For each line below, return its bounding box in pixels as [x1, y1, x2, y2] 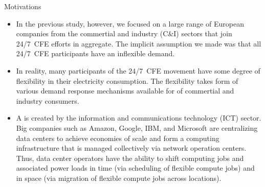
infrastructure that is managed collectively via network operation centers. [16, 143, 247, 153]
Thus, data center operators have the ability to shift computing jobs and [16, 152, 244, 163]
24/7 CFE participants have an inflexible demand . [16, 48, 175, 59]
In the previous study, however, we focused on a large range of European [16, 18, 244, 29]
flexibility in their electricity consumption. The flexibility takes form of [16, 75, 238, 86]
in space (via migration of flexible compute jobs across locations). [16, 172, 222, 183]
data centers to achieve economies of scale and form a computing [16, 132, 219, 143]
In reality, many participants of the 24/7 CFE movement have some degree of [16, 65, 260, 76]
